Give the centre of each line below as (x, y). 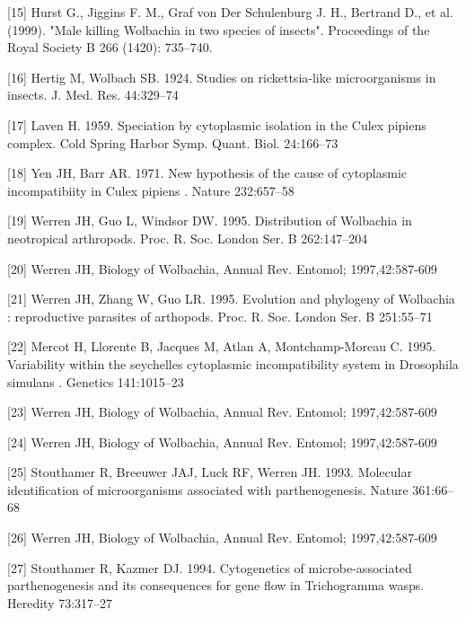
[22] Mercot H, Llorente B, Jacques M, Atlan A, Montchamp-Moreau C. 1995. (222, 346)
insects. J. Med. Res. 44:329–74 (93, 95)
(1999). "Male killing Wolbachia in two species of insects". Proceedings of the (219, 29)
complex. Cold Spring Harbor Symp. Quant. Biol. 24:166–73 (173, 142)
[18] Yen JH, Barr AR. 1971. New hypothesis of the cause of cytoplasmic (207, 173)
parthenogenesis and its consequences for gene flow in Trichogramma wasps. (216, 585)
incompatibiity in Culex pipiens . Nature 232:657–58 (151, 190)
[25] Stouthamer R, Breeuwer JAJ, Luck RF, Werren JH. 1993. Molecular (210, 472)
